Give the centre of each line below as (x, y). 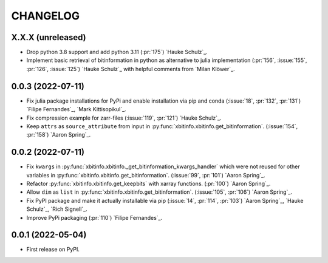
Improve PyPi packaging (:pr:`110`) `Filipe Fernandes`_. (94, 217)
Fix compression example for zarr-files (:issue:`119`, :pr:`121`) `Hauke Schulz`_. (124, 118)
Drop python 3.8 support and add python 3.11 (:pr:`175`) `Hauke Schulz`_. (117, 52)
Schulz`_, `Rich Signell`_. (57, 209)
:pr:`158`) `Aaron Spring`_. (59, 135)
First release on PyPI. (53, 250)
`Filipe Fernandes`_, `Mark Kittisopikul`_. (77, 109)
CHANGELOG (46, 16)
